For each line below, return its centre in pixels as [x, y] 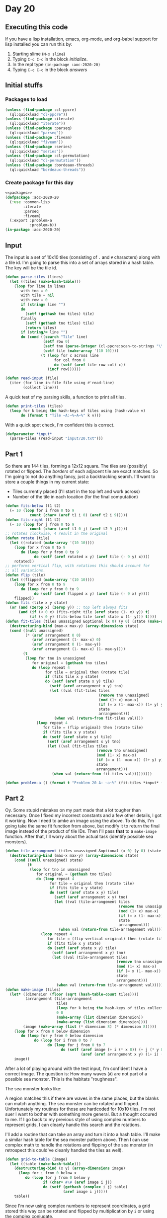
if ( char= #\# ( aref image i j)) [78, 1182]
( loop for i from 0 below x [47, 1173]
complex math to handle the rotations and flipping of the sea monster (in [79, 1145]
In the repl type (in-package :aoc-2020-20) [56, 64]
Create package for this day [39, 182]
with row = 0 [34, 300]
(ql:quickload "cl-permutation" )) [45, 161]
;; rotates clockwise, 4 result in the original [56, 534]
